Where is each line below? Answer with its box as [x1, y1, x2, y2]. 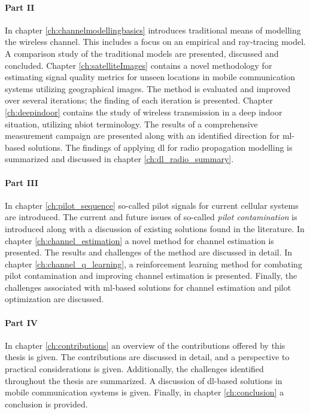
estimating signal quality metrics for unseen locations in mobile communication [5, 71, 296, 83]
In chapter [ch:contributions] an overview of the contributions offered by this [5, 339, 285, 351]
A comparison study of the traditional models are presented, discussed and [5, 47, 279, 59]
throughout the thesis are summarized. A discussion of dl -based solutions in [5, 374, 282, 386]
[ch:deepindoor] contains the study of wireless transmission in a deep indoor [5, 105, 282, 118]
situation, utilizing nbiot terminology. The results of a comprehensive [5, 117, 258, 130]
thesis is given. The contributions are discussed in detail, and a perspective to [5, 351, 290, 363]
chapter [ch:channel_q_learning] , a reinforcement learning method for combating [5, 257, 302, 270]
